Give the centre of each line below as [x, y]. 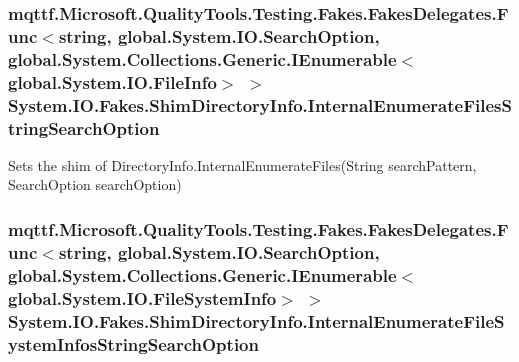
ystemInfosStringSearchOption [133, 343]
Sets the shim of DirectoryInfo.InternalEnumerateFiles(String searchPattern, [242, 164]
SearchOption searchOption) [95, 184]
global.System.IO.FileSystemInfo [142, 297]
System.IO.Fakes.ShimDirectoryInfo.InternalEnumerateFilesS [260, 104]
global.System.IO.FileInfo [112, 81]
